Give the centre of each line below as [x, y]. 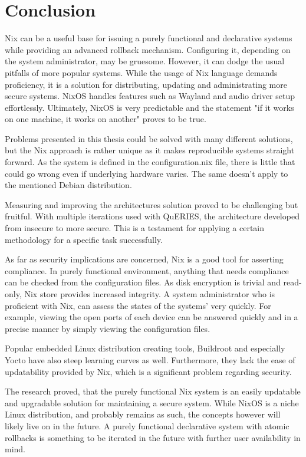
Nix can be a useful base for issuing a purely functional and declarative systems [149, 38]
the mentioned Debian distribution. [68, 185]
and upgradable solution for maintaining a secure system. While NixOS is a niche [152, 402]
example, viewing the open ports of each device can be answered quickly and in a [152, 317]
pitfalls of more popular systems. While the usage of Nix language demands [141, 72]
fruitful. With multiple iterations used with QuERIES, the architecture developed [152, 216]
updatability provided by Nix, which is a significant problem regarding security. [148, 371]
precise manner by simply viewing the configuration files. [108, 328]
